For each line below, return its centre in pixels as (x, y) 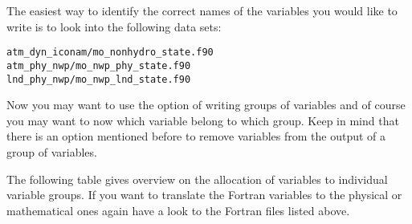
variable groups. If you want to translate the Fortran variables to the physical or (204, 195)
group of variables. (52, 151)
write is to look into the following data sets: (114, 26)
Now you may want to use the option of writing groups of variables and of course (206, 105)
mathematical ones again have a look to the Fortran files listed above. (178, 210)
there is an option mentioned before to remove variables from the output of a (196, 136)
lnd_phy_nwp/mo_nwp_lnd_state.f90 (99, 79)
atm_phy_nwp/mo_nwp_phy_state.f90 (99, 65)
